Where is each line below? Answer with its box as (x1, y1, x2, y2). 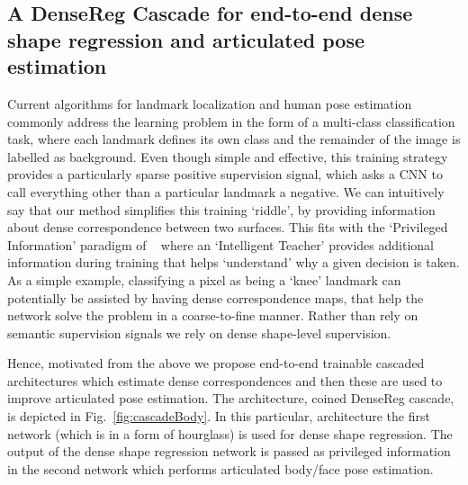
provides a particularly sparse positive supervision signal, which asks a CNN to (7, 165, 443, 184)
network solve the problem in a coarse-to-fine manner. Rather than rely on (7, 306, 418, 325)
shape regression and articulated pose (7, 25, 364, 53)
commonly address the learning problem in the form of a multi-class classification (7, 112, 455, 130)
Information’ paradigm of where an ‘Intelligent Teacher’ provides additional (7, 235, 434, 254)
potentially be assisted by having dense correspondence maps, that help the (7, 288, 424, 307)
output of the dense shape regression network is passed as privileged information (7, 442, 451, 461)
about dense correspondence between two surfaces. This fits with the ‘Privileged (7, 218, 448, 237)
